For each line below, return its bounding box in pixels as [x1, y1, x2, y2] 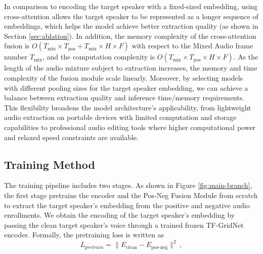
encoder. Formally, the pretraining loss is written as [4, 229, 164, 240]
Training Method [4, 156, 95, 172]
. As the [233, 51, 258, 62]
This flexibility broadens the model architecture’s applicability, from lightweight [4, 102, 251, 112]
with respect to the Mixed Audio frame [131, 40, 253, 51]
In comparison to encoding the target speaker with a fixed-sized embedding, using [4, 1, 258, 11]
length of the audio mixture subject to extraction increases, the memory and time [4, 62, 257, 73]
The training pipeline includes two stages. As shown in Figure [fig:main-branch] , [4, 180, 252, 190]
